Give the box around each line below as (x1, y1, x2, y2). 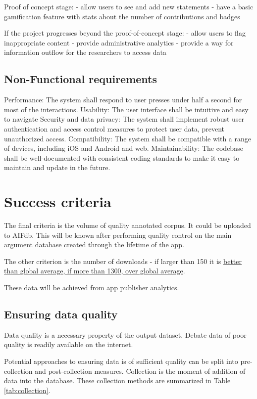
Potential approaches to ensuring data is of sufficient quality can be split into (4, 356, 238, 366)
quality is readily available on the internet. (4, 339, 133, 350)
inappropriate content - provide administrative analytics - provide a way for (4, 37, 234, 47)
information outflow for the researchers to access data (4, 47, 166, 57)
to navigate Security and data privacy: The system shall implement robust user (4, 114, 245, 124)
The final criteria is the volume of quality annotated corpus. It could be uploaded (4, 220, 251, 230)
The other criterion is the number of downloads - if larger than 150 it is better (4, 256, 242, 266)
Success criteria (4, 191, 111, 212)
